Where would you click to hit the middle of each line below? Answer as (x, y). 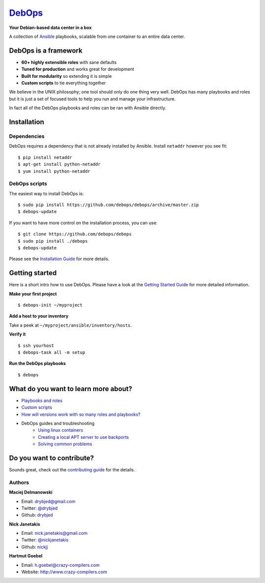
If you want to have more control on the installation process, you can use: (83, 223)
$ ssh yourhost (36, 345)
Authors (19, 482)
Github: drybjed (37, 515)
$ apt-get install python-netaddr (59, 164)
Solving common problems (65, 444)
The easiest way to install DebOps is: (46, 193)
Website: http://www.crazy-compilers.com (64, 572)
